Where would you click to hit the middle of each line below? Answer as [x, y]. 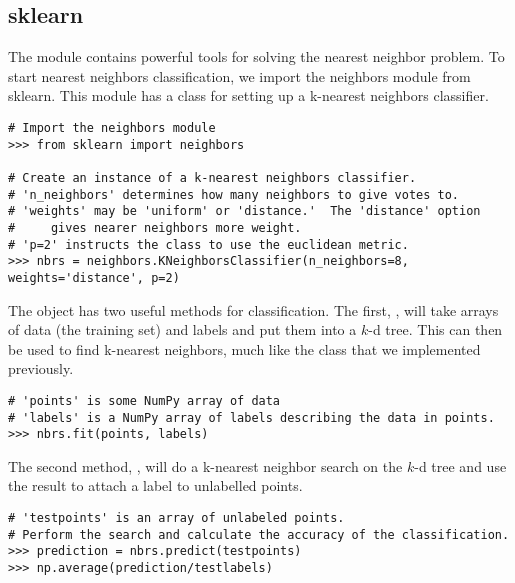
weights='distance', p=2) [94, 277]
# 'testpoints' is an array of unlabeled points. [176, 518]
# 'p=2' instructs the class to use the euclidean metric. [208, 244]
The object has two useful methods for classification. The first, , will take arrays [253, 309]
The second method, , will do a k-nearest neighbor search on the [205, 465]
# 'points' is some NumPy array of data [144, 400]
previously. [41, 368]
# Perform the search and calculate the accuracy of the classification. [259, 534]
